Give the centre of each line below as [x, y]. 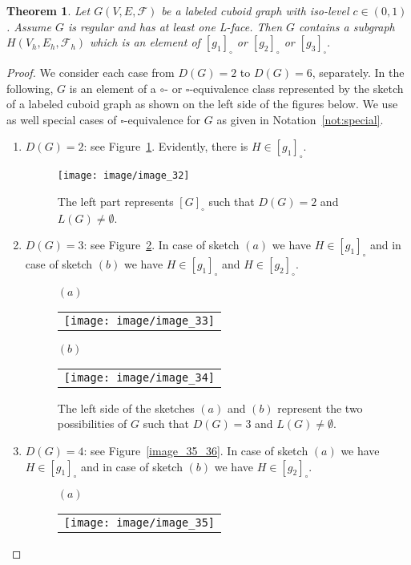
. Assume [29, 26]
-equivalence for [162, 119]
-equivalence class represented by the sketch [296, 88]
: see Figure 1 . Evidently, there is [166, 146]
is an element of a [113, 88]
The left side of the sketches [126, 408]
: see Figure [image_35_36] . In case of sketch [196, 450]
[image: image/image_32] [123, 176]
